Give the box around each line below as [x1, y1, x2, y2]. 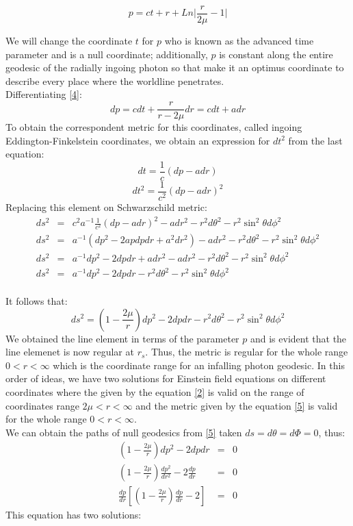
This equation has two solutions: [5, 508, 142, 522]
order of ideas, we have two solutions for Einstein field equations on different [5, 371, 326, 386]
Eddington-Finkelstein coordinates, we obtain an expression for [5, 133, 270, 147]
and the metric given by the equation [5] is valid [135, 398, 338, 412]
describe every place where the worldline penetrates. [5, 73, 224, 88]
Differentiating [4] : [5, 87, 82, 101]
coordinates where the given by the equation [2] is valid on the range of [5, 384, 304, 399]
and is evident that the [250, 331, 347, 345]
